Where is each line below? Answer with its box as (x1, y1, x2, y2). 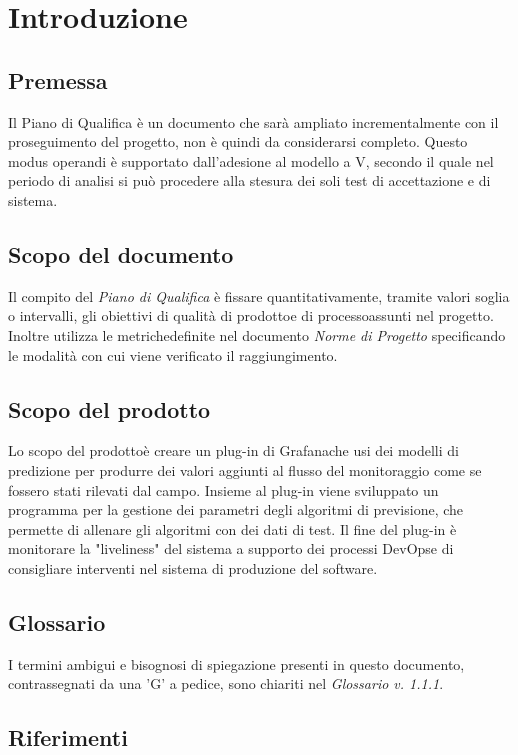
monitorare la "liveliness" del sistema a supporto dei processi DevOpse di (8, 538, 454, 559)
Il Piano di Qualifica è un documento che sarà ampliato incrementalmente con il (8, 111, 499, 132)
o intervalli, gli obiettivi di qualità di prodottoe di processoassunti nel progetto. (8, 305, 494, 326)
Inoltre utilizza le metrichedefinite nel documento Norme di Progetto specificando (8, 324, 506, 345)
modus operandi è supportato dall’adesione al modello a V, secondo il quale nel (8, 150, 494, 171)
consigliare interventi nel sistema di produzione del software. (8, 557, 378, 578)
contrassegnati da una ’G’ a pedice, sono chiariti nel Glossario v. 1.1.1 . (8, 673, 444, 694)
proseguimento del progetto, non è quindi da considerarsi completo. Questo (8, 131, 468, 152)
